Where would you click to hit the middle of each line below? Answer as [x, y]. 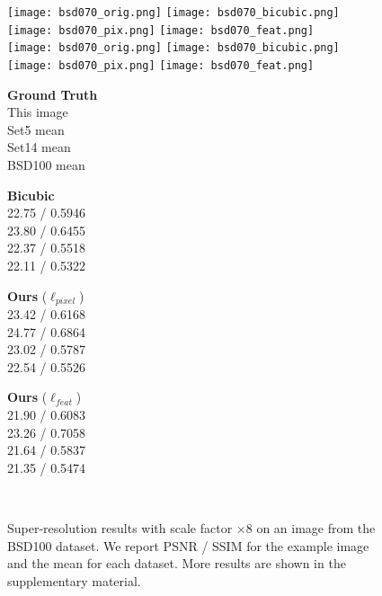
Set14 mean [39, 147]
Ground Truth [53, 94]
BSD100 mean [46, 165]
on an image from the [316, 527]
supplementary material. [74, 580]
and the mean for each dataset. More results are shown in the [177, 563]
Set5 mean [36, 129]
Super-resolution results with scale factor [120, 527]
